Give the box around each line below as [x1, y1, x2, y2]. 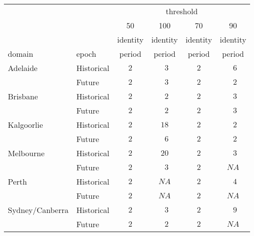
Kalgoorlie [8, 119, 43, 130]
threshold [166, 5, 198, 17]
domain [8, 48, 33, 59]
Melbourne [8, 147, 45, 159]
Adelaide [8, 62, 38, 73]
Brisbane [8, 91, 38, 102]
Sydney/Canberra [8, 204, 69, 215]
